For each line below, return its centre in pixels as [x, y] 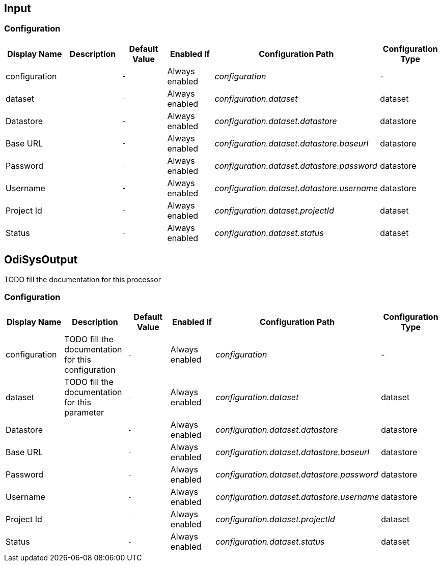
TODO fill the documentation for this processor [82, 279]
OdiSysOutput [41, 260]
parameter [84, 413]
